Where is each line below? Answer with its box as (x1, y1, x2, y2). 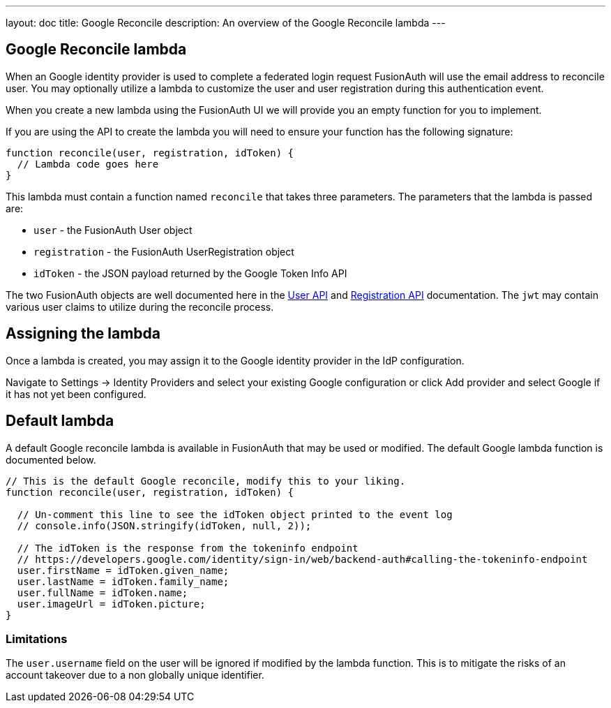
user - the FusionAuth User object (33, 223, 193, 236)
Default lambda (6, 412, 114, 430)
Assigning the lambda (6, 325, 161, 343)
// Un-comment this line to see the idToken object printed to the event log (17, 508, 453, 520)
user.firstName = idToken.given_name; (17, 564, 229, 576)
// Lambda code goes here (17, 158, 159, 170)
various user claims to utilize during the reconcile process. (6, 300, 274, 313)
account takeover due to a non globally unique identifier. (6, 669, 264, 681)
